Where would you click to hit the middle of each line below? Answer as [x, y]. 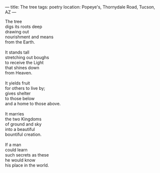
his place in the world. [27, 165]
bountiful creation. [24, 134]
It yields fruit [17, 83]
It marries [15, 114]
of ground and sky [24, 124]
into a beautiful [20, 129]
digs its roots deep [24, 27]
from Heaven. [19, 73]
